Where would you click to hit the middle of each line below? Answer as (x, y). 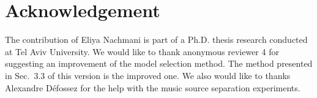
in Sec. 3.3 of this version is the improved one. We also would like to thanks (148, 75)
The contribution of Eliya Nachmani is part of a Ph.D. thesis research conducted (156, 40)
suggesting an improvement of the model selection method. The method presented (159, 63)
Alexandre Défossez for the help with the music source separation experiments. (153, 87)
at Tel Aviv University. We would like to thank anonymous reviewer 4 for (142, 51)
